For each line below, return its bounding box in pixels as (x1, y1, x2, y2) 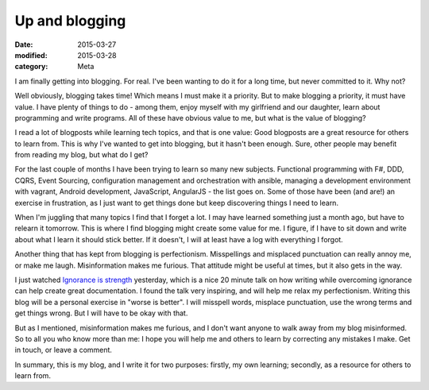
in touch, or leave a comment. (14, 346, 113, 355)
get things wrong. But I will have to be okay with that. (14, 308, 188, 318)
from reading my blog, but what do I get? (14, 150, 149, 160)
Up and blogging (14, 12, 126, 29)
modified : (14, 50, 48, 60)
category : (14, 62, 48, 71)
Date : (14, 40, 33, 49)
